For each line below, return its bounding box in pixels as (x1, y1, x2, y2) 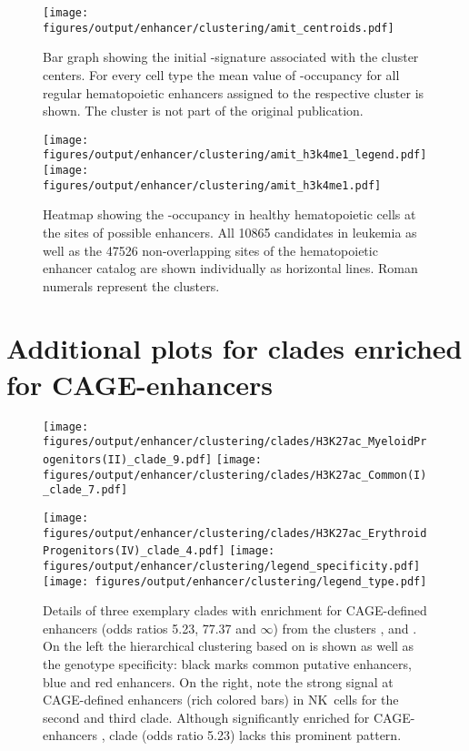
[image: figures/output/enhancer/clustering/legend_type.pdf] (43, 574, 427, 588)
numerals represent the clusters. (43, 276, 220, 295)
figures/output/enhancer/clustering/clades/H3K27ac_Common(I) (43, 468, 427, 482)
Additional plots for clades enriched (6, 330, 463, 367)
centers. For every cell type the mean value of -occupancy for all (43, 65, 400, 84)
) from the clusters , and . (273, 618, 417, 637)
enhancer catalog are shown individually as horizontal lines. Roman (43, 259, 418, 278)
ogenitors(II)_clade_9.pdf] (43, 452, 213, 466)
